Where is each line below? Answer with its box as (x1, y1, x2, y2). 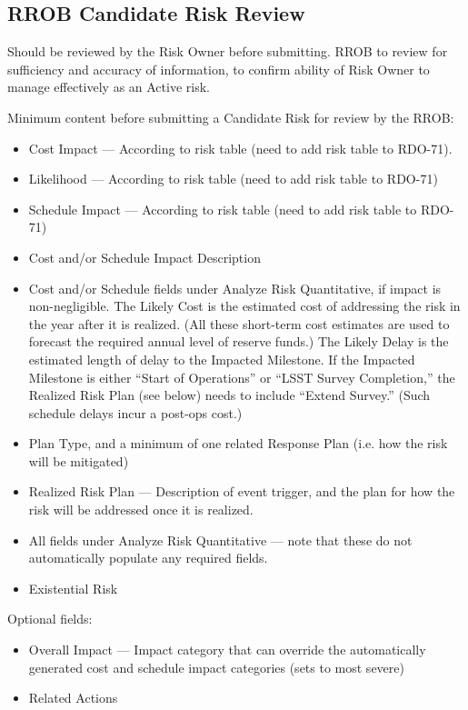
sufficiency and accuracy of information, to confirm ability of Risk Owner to (7, 59, 430, 78)
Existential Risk (28, 578, 118, 597)
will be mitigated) (28, 451, 129, 470)
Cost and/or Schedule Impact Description (28, 247, 261, 266)
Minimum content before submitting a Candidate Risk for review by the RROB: (7, 107, 454, 126)
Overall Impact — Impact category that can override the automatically (28, 640, 426, 659)
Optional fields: (7, 609, 93, 628)
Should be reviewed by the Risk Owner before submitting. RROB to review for (7, 42, 448, 61)
